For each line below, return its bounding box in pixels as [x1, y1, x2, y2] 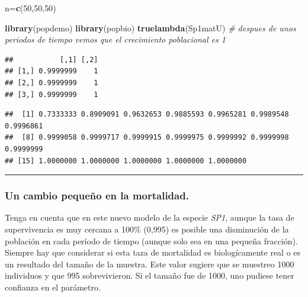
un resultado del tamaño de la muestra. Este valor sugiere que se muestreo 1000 [5, 257, 294, 270]
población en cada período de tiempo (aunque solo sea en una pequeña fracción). [5, 234, 298, 247]
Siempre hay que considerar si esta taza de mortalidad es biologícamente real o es [5, 246, 301, 259]
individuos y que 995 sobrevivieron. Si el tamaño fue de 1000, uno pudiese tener [5, 269, 294, 282]
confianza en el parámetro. [5, 280, 101, 293]
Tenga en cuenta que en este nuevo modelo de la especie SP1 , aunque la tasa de [5, 211, 294, 224]
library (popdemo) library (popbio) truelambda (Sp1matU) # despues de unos [5, 21, 296, 34]
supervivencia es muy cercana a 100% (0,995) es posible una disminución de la [5, 222, 289, 235]
